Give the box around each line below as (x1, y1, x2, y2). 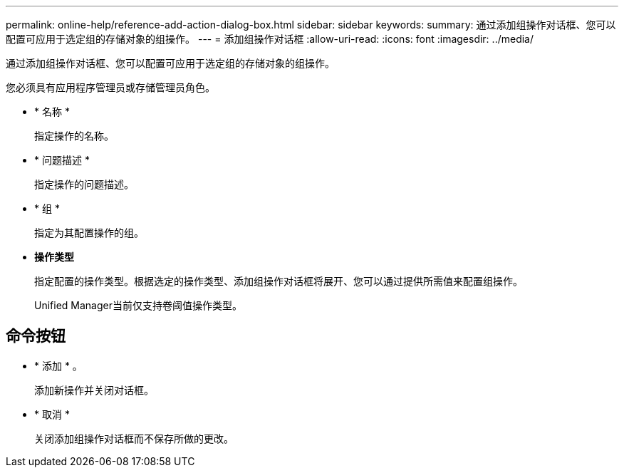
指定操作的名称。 (34, 130, 114, 142)
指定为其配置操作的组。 (34, 227, 144, 239)
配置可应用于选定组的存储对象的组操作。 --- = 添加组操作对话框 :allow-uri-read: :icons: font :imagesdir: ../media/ (6, 33, 534, 45)
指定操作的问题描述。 (34, 178, 134, 190)
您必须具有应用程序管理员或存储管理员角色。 (6, 81, 215, 93)
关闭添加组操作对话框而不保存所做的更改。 (34, 432, 234, 445)
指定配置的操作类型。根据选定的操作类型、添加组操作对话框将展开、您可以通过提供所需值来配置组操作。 (34, 275, 523, 287)
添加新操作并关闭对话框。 (34, 383, 154, 396)
